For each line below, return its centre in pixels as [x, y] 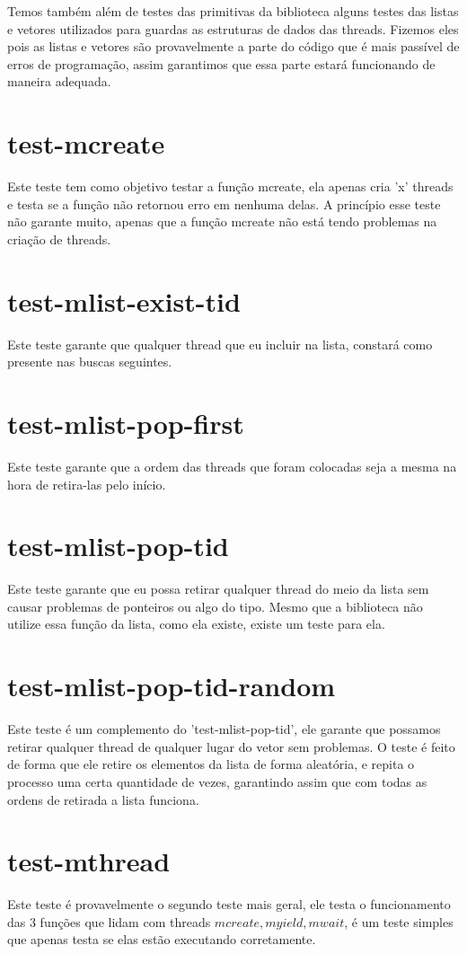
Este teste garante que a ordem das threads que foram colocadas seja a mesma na [232, 466]
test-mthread [89, 861]
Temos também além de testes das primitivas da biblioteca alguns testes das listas [233, 11]
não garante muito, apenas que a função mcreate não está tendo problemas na [222, 221]
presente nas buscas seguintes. [90, 362]
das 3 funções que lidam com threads [109, 921]
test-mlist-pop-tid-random [172, 686]
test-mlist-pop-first [126, 423]
